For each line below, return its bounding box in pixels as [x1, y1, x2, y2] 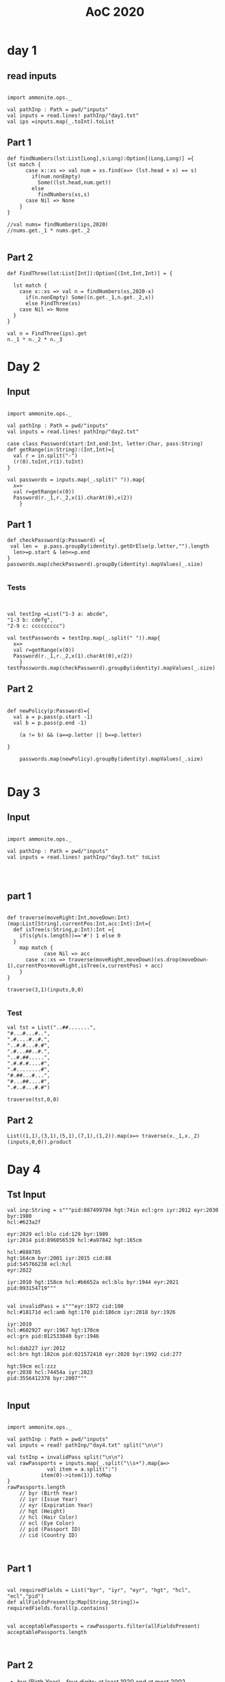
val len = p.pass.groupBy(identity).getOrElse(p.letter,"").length [10, 543, 210, 550]
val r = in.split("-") [13, 452, 78, 459]
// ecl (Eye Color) [19, 1520, 75, 1527]
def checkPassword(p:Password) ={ [7, 537, 106, 544]
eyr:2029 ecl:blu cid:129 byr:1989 [7, 1231, 109, 1238]
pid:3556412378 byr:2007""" [7, 1375, 88, 1382]
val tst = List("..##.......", [7, 1024, 96, 1031]
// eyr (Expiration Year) [19, 1502, 94, 1509]
